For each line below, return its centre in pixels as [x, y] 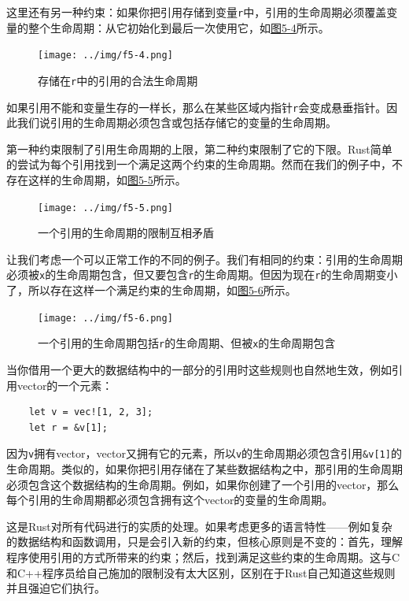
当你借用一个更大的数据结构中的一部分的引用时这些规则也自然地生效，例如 [199, 369]
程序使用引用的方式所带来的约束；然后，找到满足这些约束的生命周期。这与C [203, 557]
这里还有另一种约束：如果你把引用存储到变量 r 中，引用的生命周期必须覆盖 [197, 12]
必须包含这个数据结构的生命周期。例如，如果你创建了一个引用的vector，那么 [203, 484]
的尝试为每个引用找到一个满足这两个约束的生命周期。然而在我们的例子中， [199, 164]
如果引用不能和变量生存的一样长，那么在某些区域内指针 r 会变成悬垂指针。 [197, 107]
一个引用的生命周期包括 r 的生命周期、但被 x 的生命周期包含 [187, 343]
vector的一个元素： [65, 385]
